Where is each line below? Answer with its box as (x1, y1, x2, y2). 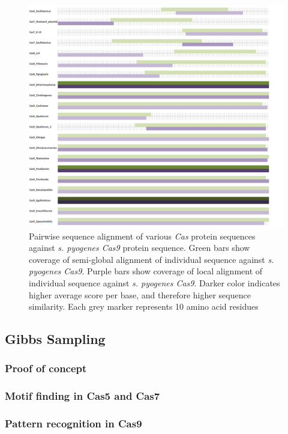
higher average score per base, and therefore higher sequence (29, 288, 251, 301)
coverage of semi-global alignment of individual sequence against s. (29, 253, 274, 265)
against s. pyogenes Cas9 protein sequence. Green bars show (29, 241, 250, 254)
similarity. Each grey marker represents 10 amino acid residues (29, 300, 259, 313)
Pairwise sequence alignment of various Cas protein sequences (29, 229, 256, 242)
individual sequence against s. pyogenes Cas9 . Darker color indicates (29, 276, 280, 289)
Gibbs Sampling (5, 330, 106, 348)
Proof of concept (5, 361, 87, 376)
